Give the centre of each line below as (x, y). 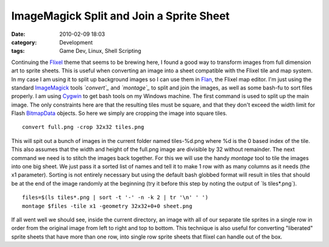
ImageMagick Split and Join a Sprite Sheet (120, 16)
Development (76, 42)
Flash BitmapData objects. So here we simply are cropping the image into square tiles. (119, 113)
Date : (18, 34)
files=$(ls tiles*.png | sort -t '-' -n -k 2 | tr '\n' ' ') (115, 197)
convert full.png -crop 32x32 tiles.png (83, 127)
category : (24, 42)
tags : (18, 51)
